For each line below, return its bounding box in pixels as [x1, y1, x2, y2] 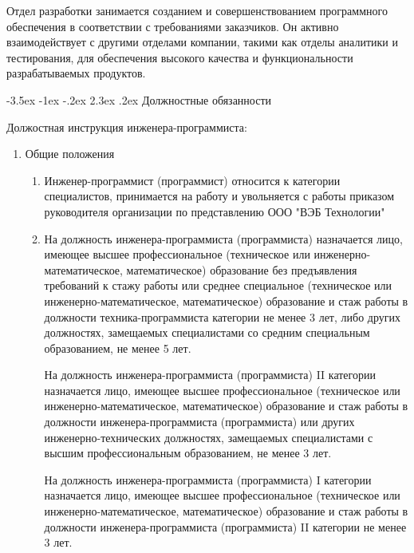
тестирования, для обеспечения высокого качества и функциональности [6, 49, 353, 65]
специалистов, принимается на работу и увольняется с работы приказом [44, 188, 395, 204]
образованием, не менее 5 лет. [44, 339, 191, 356]
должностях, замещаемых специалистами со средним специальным [44, 324, 370, 341]
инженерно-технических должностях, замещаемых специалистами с [44, 429, 373, 445]
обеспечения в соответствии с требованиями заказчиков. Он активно [6, 18, 339, 34]
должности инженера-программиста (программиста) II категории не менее [44, 518, 407, 535]
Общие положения [25, 145, 115, 162]
